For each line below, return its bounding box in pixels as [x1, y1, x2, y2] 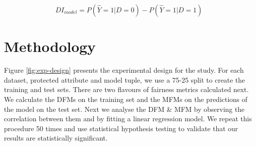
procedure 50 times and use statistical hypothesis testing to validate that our [4, 123, 238, 133]
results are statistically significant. [4, 133, 108, 143]
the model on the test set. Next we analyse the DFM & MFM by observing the [4, 103, 245, 114]
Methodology [4, 36, 96, 56]
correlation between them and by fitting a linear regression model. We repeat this [4, 113, 252, 124]
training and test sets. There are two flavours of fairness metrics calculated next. [4, 84, 249, 95]
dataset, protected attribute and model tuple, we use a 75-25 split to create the [4, 74, 245, 85]
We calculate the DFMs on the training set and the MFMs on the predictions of [4, 94, 248, 104]
